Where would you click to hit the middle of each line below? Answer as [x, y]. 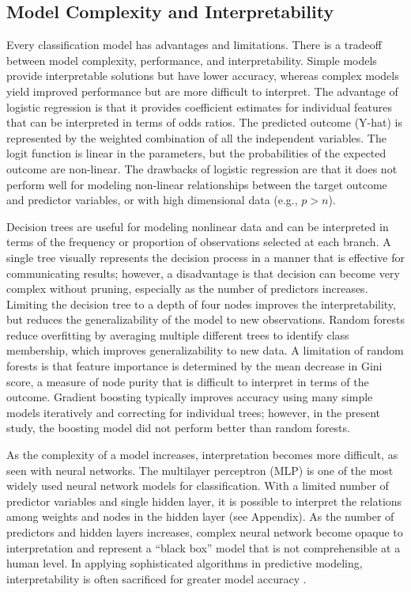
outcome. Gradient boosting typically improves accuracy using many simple [190, 397]
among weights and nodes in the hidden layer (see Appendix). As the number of [200, 516]
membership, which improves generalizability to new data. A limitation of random [205, 350]
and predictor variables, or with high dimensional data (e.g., [152, 200]
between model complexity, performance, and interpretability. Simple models [192, 60]
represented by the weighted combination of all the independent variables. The [196, 137]
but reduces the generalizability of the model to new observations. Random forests [205, 319]
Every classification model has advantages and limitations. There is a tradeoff [194, 45]
